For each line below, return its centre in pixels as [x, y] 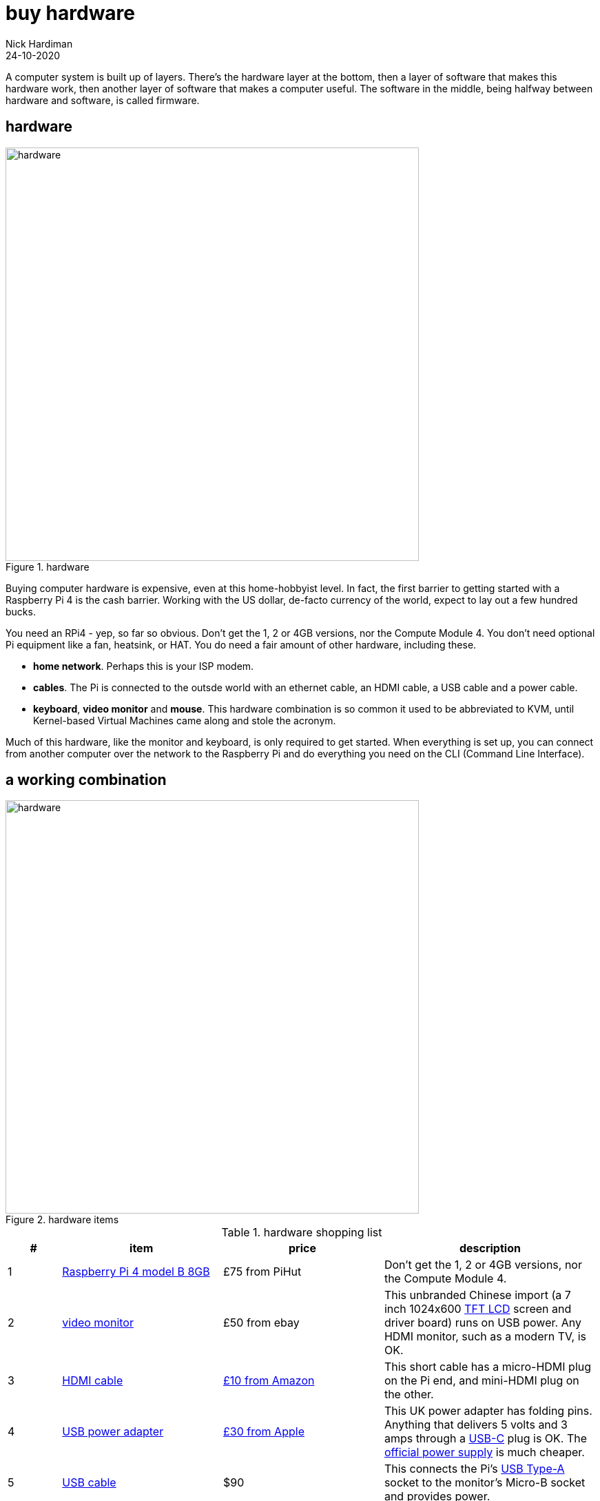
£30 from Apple [264, 1432]
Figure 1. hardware [48, 566]
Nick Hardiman [39, 43]
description [490, 1248]
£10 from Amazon [269, 1381]
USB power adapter [113, 1432]
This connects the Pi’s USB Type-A [474, 1469]
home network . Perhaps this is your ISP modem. [144, 666]
